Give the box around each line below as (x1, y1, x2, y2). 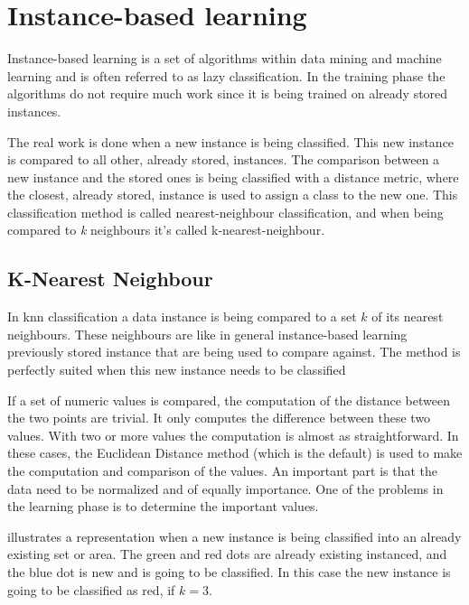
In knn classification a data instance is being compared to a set (7, 307, 357, 326)
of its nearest (371, 307, 444, 326)
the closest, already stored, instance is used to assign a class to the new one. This (7, 185, 458, 204)
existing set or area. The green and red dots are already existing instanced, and (7, 544, 447, 563)
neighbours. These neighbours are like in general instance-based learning (7, 324, 408, 343)
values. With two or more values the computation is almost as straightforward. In (7, 425, 459, 444)
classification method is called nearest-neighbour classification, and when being (7, 202, 444, 221)
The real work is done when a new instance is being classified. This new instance (7, 132, 455, 151)
